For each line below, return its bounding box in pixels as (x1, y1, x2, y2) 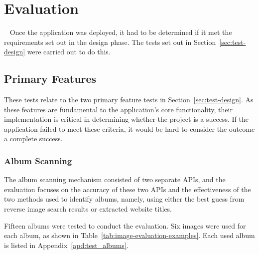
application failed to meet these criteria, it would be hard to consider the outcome (4, 123, 255, 134)
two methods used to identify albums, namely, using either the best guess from (4, 194, 245, 204)
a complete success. (4, 133, 63, 144)
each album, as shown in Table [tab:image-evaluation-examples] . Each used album (4, 230, 255, 241)
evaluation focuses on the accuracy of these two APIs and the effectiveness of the (4, 184, 251, 194)
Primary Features (4, 71, 97, 86)
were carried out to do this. (27, 46, 111, 57)
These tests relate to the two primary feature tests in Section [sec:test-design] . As (4, 94, 254, 105)
